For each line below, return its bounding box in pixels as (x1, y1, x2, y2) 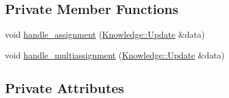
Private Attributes (5, 78, 124, 97)
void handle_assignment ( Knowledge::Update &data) (5, 28, 205, 41)
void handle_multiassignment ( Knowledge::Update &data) (5, 48, 225, 61)
